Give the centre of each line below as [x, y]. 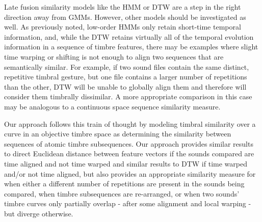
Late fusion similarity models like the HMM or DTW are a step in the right [123, 7]
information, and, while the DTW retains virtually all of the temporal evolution [129, 36]
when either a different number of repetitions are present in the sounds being [124, 184]
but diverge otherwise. [39, 213]
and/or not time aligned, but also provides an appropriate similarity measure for [130, 173]
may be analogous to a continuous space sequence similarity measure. [112, 106]
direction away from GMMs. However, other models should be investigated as [125, 17]
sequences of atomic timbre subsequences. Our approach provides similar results [129, 143]
